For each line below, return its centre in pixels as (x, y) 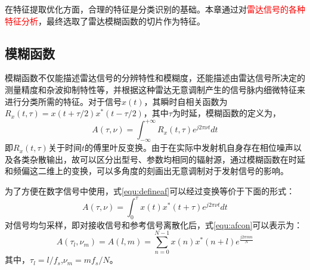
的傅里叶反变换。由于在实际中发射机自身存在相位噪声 (189, 148)
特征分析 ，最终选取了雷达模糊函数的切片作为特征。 (105, 21)
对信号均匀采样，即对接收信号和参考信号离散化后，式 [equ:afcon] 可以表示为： (154, 224)
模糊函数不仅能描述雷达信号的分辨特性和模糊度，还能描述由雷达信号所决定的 (155, 78)
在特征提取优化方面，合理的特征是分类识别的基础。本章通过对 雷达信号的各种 (155, 9)
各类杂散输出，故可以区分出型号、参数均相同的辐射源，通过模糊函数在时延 (159, 159)
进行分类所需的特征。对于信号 (63, 101)
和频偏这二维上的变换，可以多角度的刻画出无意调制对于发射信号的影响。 (147, 171)
